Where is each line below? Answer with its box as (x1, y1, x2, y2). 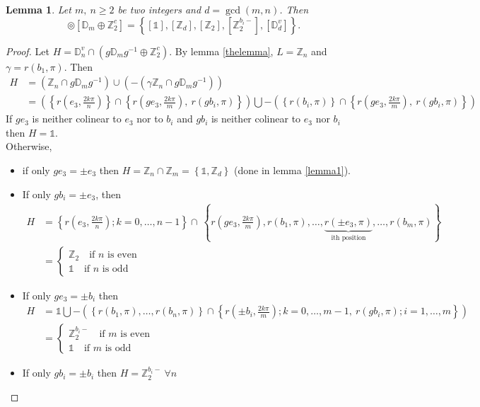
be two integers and (117, 2, 201, 16)
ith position (331, 234, 366, 241)
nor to (136, 111, 163, 126)
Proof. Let (6, 43, 49, 58)
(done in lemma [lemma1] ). (234, 163, 351, 178)
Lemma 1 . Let (6, 2, 71, 16)
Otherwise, (6, 139, 52, 154)
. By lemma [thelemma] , (169, 43, 274, 58)
